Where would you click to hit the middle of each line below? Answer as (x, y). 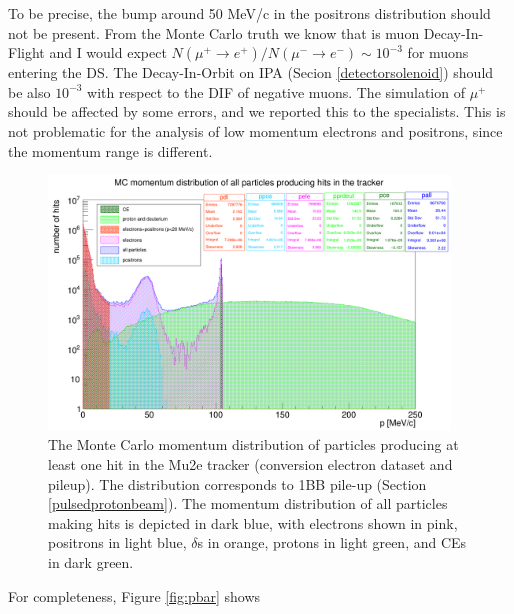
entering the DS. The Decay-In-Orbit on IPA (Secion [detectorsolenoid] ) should (251, 72)
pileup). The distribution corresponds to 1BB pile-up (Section (237, 483)
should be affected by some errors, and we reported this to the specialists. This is (257, 111)
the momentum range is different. (110, 150)
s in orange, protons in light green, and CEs (332, 542)
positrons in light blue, (117, 542)
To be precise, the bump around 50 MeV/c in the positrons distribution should (249, 13)
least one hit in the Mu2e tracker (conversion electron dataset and (250, 464)
